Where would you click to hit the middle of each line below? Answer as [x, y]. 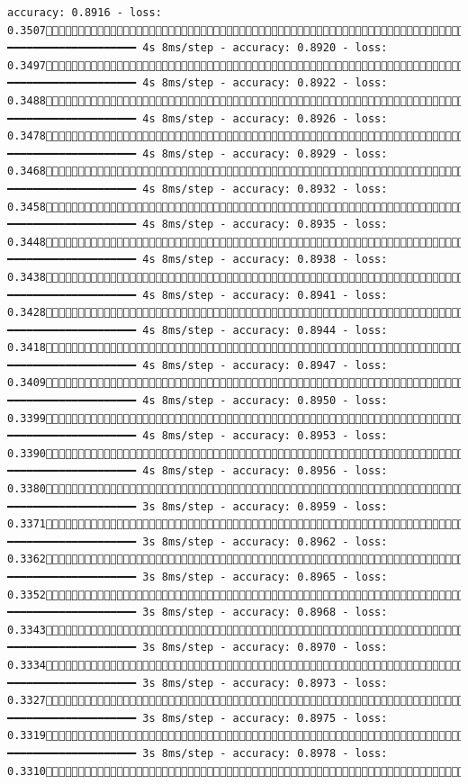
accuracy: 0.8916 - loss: [85, 13]
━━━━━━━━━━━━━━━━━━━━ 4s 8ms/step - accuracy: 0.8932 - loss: [198, 189]
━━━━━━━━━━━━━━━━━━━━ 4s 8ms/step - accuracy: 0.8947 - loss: [198, 365]
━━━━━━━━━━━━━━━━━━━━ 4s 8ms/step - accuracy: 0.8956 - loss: [198, 471]
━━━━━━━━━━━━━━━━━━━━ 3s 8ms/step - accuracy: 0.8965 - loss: [198, 577]
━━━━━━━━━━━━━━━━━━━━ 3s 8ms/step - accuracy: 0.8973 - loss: [198, 683]
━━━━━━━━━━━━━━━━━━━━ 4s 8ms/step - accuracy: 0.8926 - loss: [198, 118]
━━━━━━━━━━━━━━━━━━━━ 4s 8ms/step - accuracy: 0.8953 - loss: [198, 436]
